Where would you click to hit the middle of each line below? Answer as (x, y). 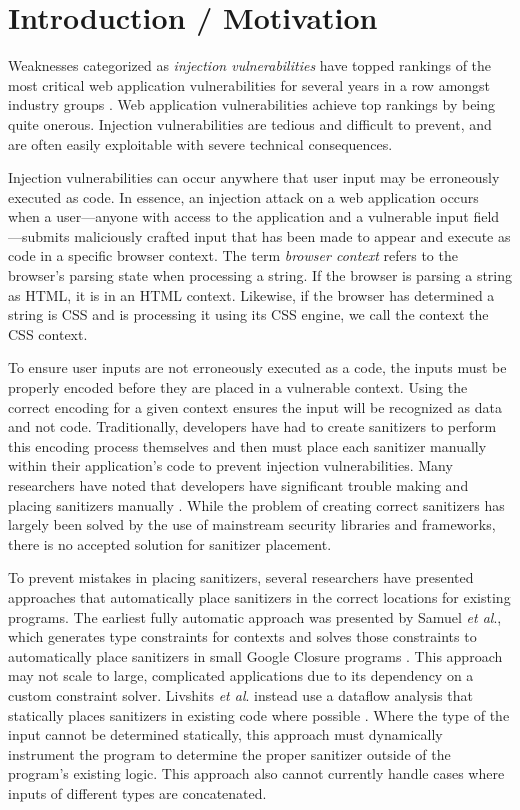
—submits (39, 235)
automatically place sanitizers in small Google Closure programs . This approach (255, 655)
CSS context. (48, 333)
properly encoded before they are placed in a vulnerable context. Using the (238, 387)
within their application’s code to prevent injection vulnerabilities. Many (230, 465)
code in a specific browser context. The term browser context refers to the (233, 255)
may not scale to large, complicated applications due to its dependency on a (241, 675)
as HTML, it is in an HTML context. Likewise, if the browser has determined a (251, 294)
